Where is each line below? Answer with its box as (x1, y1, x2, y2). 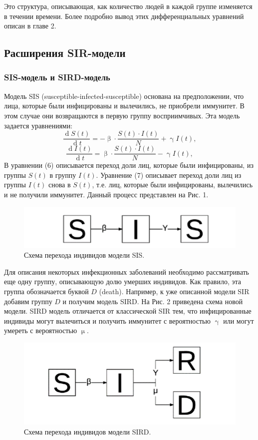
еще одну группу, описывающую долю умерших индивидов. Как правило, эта (4, 276, 241, 287)
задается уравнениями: (4, 120, 73, 130)
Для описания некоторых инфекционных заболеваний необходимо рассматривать (4, 266, 250, 277)
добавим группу (4, 296, 52, 306)
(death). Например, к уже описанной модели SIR (99, 286, 250, 297)
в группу (49, 169, 76, 180)
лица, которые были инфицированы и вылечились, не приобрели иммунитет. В (4, 100, 245, 111)
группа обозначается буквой (4, 286, 89, 297)
